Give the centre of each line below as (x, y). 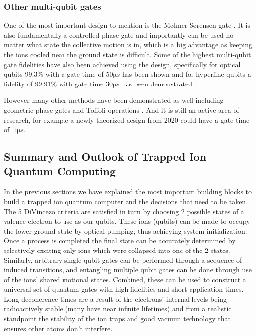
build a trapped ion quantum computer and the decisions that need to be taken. (126, 201)
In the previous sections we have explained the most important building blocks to (128, 192)
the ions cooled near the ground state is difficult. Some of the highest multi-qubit (128, 54)
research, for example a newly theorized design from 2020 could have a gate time (127, 120)
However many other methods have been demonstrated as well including (114, 100)
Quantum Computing (60, 171)
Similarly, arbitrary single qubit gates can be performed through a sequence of (123, 260)
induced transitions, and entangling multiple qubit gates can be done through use (128, 270)
